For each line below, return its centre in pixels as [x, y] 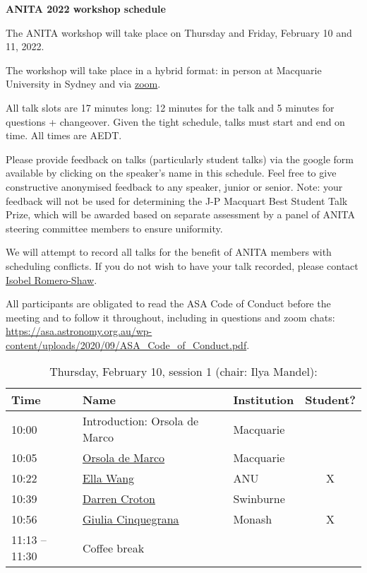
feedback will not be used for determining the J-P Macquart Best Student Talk [177, 200]
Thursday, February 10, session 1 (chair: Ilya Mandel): [183, 372]
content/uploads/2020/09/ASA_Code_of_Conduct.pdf [126, 344]
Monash [253, 519]
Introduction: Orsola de [140, 421]
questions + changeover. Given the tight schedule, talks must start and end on [175, 121]
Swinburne [259, 499]
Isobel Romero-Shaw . [52, 279]
